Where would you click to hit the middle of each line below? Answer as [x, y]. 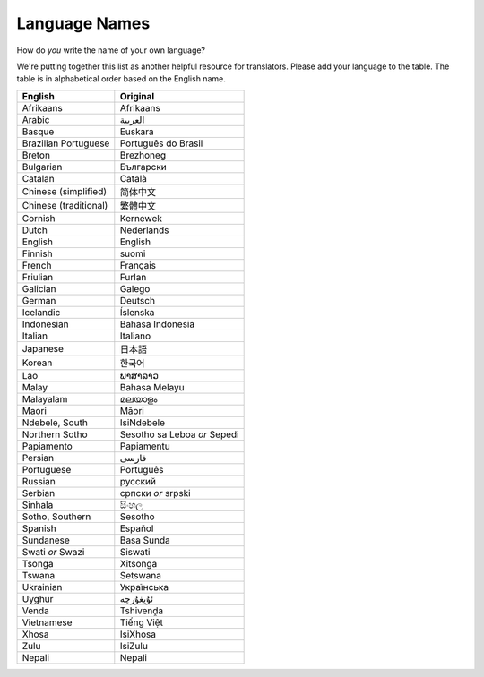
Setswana [140, 575]
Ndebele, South [55, 423]
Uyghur [38, 598]
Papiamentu [145, 446]
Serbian [39, 493]
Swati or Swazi [53, 552]
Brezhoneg [143, 155]
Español [137, 528]
